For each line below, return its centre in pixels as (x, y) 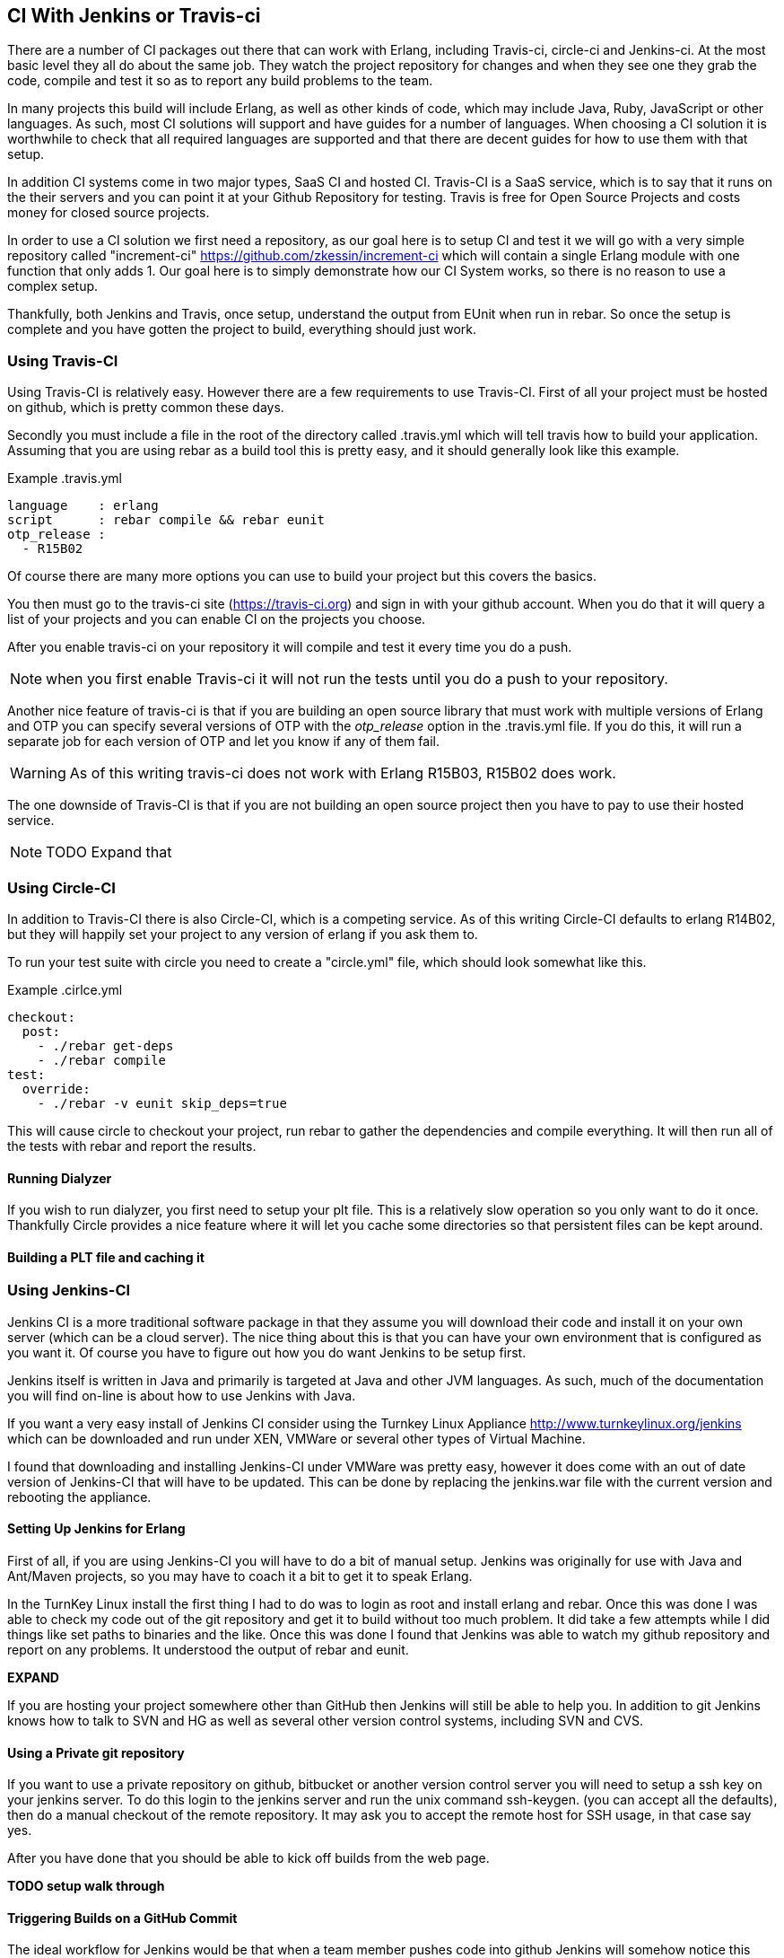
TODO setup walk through (86, 1886)
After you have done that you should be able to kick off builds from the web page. (248, 1858)
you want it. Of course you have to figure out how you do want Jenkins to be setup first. (267, 1352)
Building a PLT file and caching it (106, 1257)
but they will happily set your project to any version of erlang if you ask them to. (243, 934)
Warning (38, 773)
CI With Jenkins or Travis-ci (134, 16)
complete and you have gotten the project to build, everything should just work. (242, 329)
